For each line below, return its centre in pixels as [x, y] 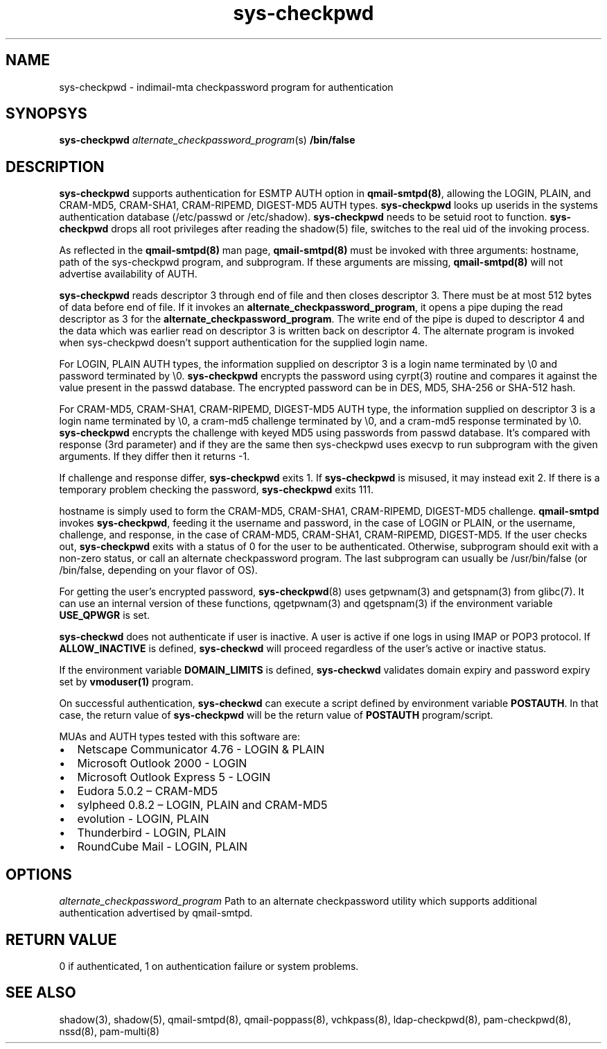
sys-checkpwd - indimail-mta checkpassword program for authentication [226, 87]
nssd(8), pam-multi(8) [109, 1031]
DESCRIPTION [55, 167]
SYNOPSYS [46, 114]
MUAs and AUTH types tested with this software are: [179, 737]
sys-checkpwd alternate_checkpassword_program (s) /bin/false [207, 140]
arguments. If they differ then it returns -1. [155, 457]
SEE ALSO [41, 993]
